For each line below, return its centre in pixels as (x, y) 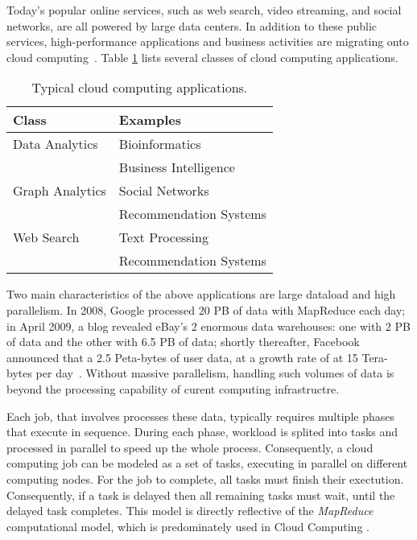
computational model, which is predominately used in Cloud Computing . (188, 526)
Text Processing (163, 237)
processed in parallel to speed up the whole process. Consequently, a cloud (190, 447)
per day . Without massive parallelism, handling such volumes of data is (215, 373)
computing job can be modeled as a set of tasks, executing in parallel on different (207, 463)
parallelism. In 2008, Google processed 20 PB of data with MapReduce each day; (206, 309)
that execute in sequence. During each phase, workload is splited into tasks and (202, 432)
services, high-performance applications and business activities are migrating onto (208, 41)
